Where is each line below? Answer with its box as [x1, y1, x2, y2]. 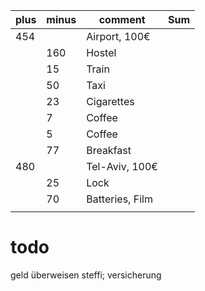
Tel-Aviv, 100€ [86, 160, 159, 173]
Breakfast [86, 144, 132, 157]
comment [98, 13, 146, 26]
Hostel [86, 46, 117, 59]
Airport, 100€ [86, 30, 151, 43]
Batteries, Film [86, 192, 153, 206]
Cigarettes [86, 95, 135, 108]
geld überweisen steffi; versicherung [10, 269, 162, 281]
